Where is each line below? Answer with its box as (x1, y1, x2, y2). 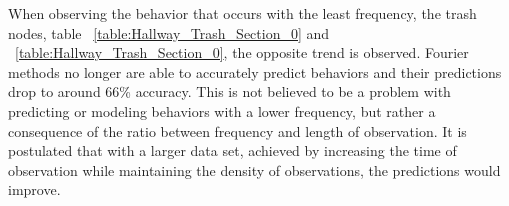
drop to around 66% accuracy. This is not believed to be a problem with (8, 81, 451, 102)
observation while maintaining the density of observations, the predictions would (8, 159, 501, 180)
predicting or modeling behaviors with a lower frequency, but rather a (8, 100, 436, 121)
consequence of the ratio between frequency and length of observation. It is (8, 120, 467, 141)
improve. (8, 179, 61, 200)
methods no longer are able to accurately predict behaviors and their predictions (8, 61, 502, 82)
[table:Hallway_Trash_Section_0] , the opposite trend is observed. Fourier (15, 42, 469, 63)
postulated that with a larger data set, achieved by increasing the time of (8, 140, 457, 161)
